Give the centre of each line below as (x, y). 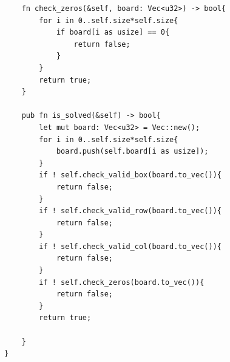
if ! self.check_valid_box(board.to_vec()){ (130, 175)
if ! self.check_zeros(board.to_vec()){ (122, 282)
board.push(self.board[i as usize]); (132, 152)
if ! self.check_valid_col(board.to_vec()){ (130, 246)
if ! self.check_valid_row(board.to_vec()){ (130, 211)
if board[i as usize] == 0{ (113, 32)
